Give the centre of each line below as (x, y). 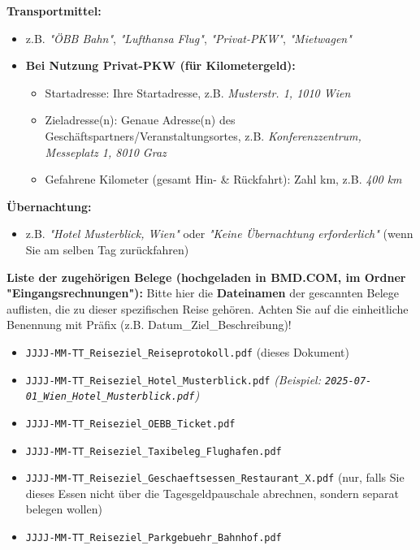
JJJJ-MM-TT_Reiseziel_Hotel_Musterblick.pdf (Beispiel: (173, 379)
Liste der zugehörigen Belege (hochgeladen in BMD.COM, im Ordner (206, 277)
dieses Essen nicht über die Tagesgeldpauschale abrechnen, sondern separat (212, 493)
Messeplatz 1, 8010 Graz (106, 152)
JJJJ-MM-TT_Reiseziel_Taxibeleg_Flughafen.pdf (154, 451)
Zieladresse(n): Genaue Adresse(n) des (140, 120)
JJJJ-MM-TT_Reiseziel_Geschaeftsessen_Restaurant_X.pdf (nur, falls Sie (215, 477)
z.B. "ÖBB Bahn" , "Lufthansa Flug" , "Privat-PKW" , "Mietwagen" (188, 38)
